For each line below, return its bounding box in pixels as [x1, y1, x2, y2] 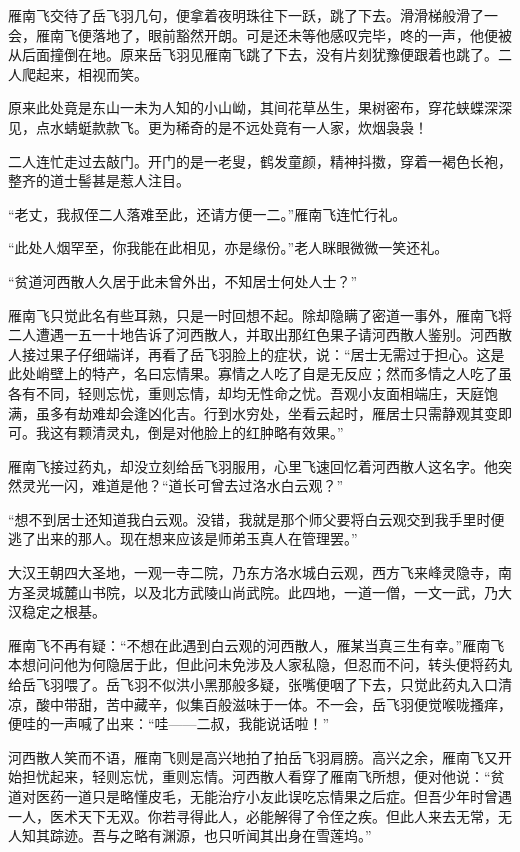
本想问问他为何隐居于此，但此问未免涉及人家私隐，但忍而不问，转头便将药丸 [8, 654, 512, 675]
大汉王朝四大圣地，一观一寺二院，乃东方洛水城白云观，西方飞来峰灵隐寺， [8, 562, 498, 583]
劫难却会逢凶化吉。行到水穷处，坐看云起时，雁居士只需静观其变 [77, 402, 498, 423]
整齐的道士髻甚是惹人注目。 [8, 170, 190, 191]
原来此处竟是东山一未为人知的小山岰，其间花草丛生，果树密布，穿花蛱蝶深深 [8, 97, 512, 118]
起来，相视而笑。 [35, 63, 148, 84]
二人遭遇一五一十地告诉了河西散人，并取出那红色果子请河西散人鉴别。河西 [8, 324, 498, 345]
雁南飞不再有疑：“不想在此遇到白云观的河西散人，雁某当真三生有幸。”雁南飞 [8, 634, 505, 655]
